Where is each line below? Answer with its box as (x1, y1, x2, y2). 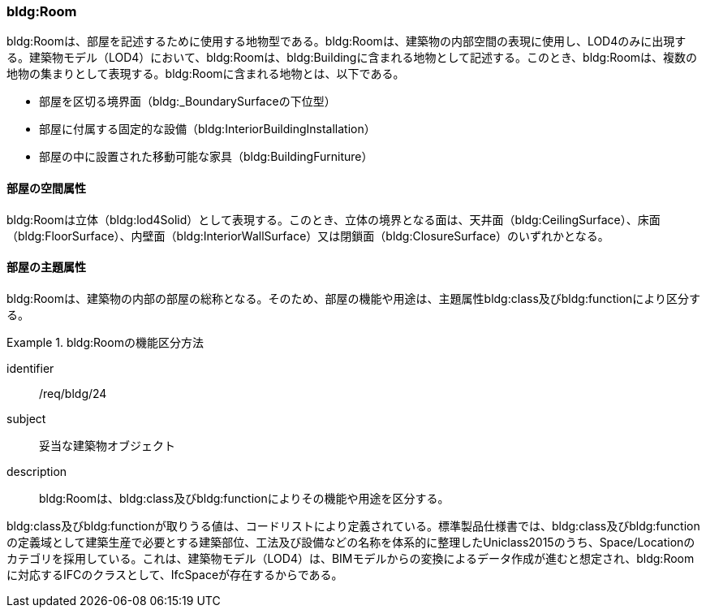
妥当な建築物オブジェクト (39, 438, 175, 452)
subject (6, 411, 46, 426)
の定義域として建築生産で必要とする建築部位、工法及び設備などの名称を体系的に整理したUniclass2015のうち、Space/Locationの (6, 534, 695, 549)
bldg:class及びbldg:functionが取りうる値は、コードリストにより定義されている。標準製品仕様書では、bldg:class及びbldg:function (6, 518, 700, 533)
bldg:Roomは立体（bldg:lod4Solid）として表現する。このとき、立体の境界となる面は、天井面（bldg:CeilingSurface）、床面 (6, 212, 661, 227)
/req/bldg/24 (39, 386, 107, 400)
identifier (6, 361, 54, 375)
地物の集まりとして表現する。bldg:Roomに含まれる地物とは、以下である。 (6, 67, 405, 81)
